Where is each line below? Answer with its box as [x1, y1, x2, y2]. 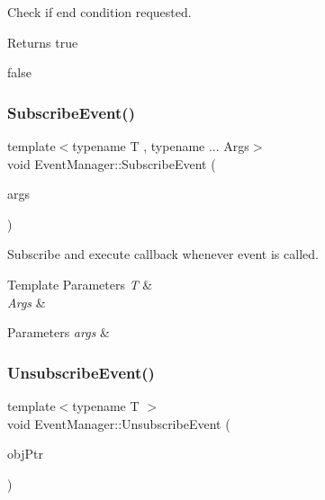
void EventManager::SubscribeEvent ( [7, 154, 216, 173]
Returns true [7, 32, 78, 51]
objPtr [7, 444, 43, 463]
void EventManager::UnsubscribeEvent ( [7, 414, 230, 433]
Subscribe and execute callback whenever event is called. [7, 245, 319, 263]
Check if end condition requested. [7, 3, 192, 21]
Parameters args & [7, 323, 110, 342]
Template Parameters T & [7, 274, 153, 293]
